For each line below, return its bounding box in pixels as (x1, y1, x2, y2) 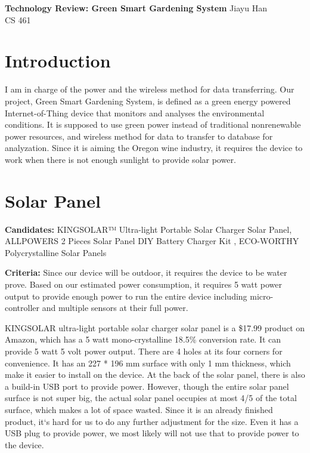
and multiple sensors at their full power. (42, 301, 188, 314)
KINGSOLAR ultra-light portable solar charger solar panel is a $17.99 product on (5, 321, 305, 334)
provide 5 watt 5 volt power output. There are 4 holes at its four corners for (5, 344, 283, 357)
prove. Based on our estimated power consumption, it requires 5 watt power (5, 278, 283, 290)
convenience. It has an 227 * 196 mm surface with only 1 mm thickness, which (5, 356, 291, 369)
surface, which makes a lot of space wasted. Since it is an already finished (5, 403, 273, 415)
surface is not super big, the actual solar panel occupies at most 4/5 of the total (5, 392, 297, 404)
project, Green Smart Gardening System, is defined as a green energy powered (5, 94, 291, 107)
